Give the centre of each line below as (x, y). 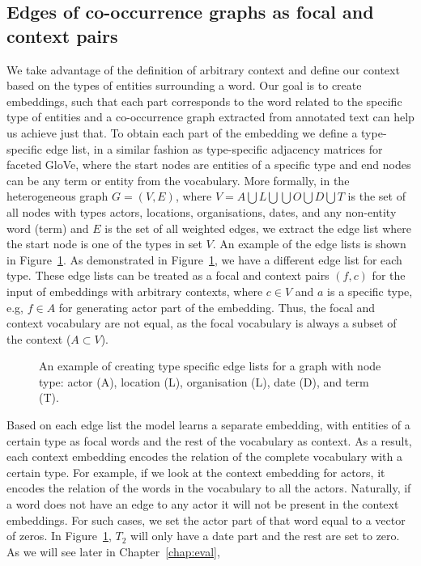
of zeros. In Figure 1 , (59, 536)
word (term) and (48, 228)
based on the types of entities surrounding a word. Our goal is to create (184, 85)
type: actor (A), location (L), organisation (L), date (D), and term (204, 381)
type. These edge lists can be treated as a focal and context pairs (168, 275)
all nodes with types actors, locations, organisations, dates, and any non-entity (202, 211)
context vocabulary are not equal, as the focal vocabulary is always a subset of (202, 323)
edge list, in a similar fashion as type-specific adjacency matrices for (214, 148)
